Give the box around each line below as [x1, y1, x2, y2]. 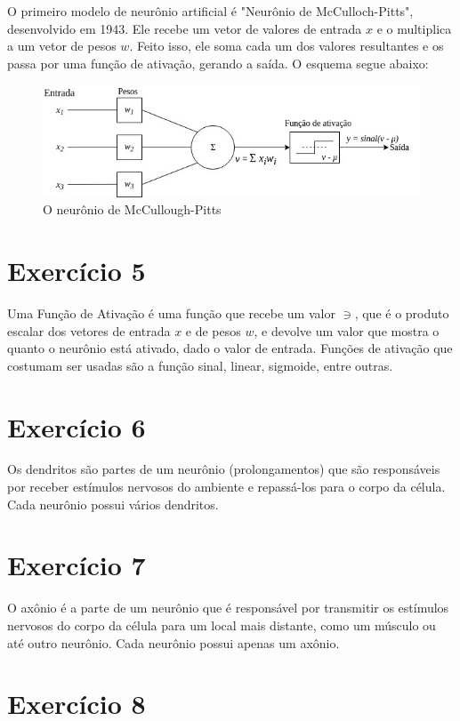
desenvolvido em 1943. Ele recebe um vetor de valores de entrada [7, 19, 362, 37]
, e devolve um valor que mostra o [254, 321, 440, 340]
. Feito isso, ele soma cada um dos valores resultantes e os [129, 36, 444, 55]
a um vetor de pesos [7, 36, 117, 55]
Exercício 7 [7, 547, 146, 583]
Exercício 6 [7, 408, 146, 445]
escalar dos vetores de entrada [7, 321, 171, 340]
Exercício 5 [7, 252, 146, 289]
